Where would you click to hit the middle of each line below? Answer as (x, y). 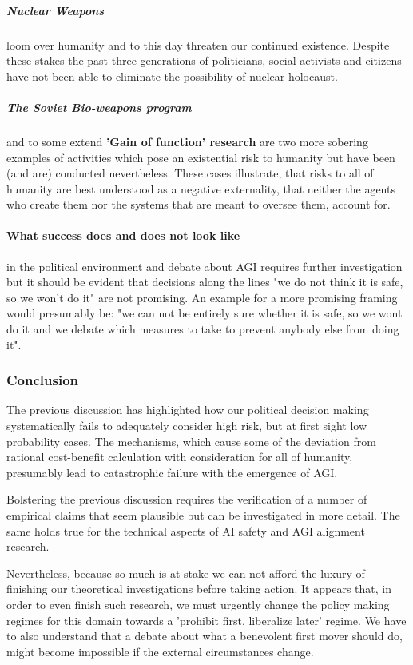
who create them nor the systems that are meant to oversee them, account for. (199, 204)
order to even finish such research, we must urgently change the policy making (198, 604)
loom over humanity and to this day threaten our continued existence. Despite (198, 44)
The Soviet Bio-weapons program (99, 107)
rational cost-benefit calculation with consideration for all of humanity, (180, 457)
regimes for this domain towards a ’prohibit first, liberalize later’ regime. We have (206, 620)
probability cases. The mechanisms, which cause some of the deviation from (191, 441)
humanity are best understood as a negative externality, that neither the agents (201, 188)
